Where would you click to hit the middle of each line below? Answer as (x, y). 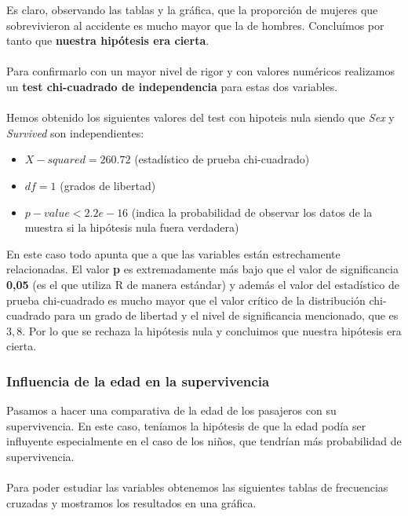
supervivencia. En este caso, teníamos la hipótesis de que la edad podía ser (186, 425)
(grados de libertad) (108, 185)
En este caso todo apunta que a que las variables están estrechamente (173, 253)
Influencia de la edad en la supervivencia (138, 381)
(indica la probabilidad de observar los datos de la (252, 212)
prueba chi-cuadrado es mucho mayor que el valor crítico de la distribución (186, 300)
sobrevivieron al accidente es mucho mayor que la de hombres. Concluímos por (195, 25)
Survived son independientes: (75, 132)
